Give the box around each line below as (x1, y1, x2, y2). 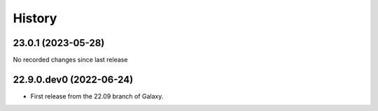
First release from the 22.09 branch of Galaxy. (30, 91, 164, 101)
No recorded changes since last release (13, 56, 128, 64)
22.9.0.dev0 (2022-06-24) (13, 73, 134, 85)
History (13, 10, 57, 26)
